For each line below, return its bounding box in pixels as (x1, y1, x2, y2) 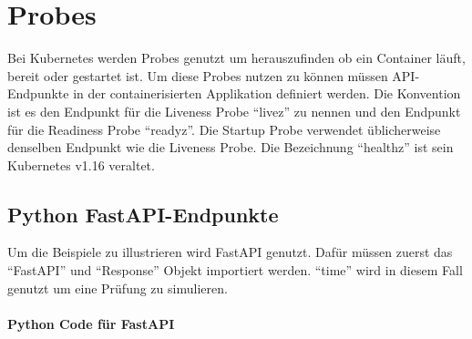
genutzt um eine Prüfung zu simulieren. (7, 278, 228, 297)
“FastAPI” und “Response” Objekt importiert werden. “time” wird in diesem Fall (7, 261, 463, 280)
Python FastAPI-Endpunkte (7, 200, 279, 228)
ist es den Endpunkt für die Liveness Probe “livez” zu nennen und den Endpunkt (7, 101, 461, 120)
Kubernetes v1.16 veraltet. (7, 155, 155, 174)
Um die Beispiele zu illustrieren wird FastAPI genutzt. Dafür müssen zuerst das (7, 242, 453, 262)
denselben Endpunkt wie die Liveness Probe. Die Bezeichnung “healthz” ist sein (7, 138, 454, 157)
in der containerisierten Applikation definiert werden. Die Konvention (73, 84, 461, 103)
